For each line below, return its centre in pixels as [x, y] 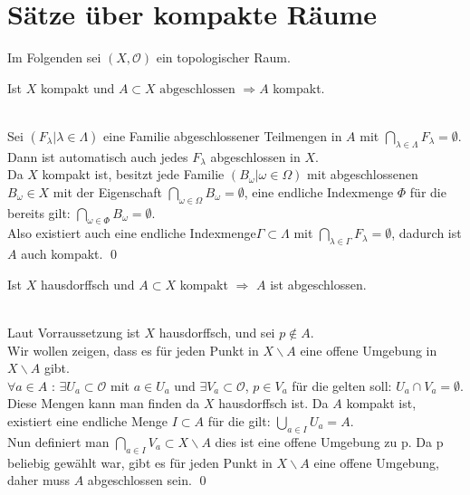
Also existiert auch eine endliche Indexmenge [132, 233]
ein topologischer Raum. [223, 57]
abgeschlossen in [255, 156]
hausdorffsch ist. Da [273, 403]
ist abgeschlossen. [318, 284]
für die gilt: [239, 421]
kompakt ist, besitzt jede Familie [133, 174]
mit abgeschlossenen [363, 174]
